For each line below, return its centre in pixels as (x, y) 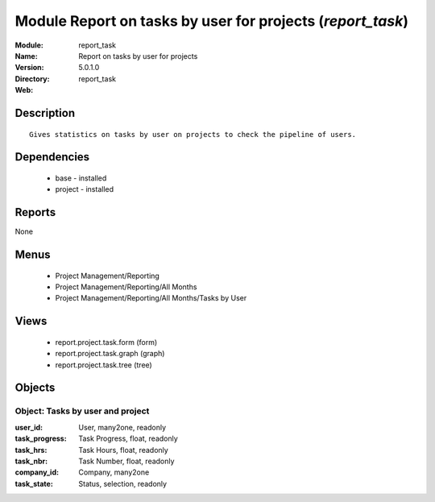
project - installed (85, 189)
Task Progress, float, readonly (128, 438)
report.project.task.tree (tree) (104, 365)
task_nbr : (31, 461)
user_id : (29, 427)
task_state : (34, 483)
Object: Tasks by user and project (82, 411)
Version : (29, 68)
